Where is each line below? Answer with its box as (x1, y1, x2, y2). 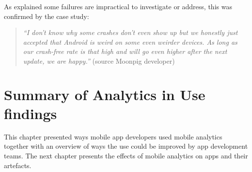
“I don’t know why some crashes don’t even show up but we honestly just (23, 27, 238, 37)
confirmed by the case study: (4, 11, 89, 21)
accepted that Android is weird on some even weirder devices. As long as (23, 36, 237, 47)
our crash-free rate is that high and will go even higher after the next (23, 46, 227, 56)
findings (4, 103, 57, 123)
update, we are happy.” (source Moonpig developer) (23, 55, 175, 66)
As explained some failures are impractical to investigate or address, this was (4, 1, 232, 11)
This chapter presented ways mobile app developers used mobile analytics (4, 131, 222, 141)
